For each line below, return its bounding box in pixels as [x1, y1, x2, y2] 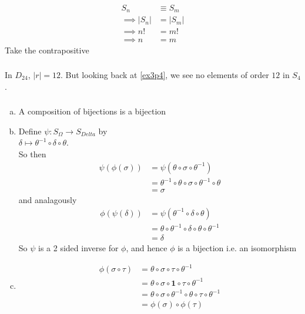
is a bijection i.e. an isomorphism [177, 242, 297, 254]
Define [18, 124, 42, 137]
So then [18, 147, 46, 160]
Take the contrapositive [5, 43, 89, 56]
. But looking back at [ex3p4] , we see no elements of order [61, 69, 269, 81]
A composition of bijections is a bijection [18, 105, 166, 117]
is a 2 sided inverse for [38, 242, 119, 254]
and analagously [18, 194, 77, 206]
